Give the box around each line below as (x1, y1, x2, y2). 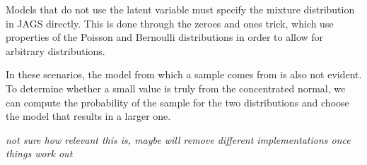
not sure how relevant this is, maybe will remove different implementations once (6, 132, 351, 147)
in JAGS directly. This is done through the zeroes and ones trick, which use (6, 16, 334, 30)
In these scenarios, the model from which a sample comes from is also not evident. (6, 67, 362, 82)
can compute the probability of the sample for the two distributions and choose (6, 94, 349, 109)
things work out (6, 146, 73, 161)
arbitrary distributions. (6, 43, 105, 58)
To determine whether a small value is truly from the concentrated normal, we (6, 80, 346, 95)
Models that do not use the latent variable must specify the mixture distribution (6, 2, 355, 16)
